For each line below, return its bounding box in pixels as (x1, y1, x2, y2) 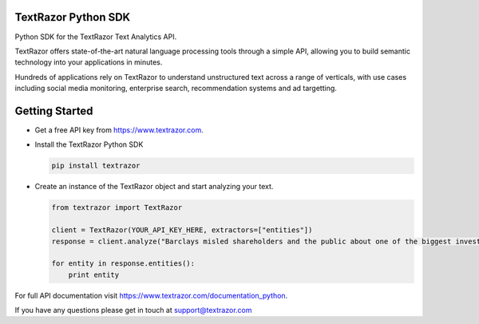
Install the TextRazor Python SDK (34, 140, 144, 149)
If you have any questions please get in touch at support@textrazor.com (14, 306, 252, 315)
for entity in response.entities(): (51, 259, 196, 268)
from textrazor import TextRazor (51, 203, 183, 212)
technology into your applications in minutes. (14, 57, 163, 67)
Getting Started (14, 104, 93, 117)
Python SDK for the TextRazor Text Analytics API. (14, 32, 177, 41)
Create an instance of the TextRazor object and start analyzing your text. (34, 182, 274, 192)
